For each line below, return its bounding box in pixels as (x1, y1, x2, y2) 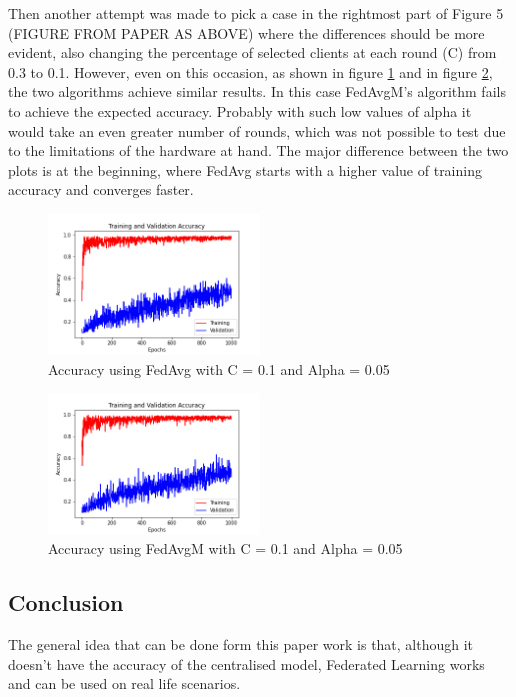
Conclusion (8, 587, 124, 618)
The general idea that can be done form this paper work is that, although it (8, 634, 474, 655)
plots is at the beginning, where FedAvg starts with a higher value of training (8, 159, 482, 180)
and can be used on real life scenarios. (8, 673, 241, 694)
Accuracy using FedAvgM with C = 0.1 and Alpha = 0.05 (48, 538, 403, 559)
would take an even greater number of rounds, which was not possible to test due (8, 120, 506, 141)
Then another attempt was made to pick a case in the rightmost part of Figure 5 (8, 3, 504, 23)
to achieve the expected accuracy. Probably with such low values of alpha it (8, 100, 472, 121)
